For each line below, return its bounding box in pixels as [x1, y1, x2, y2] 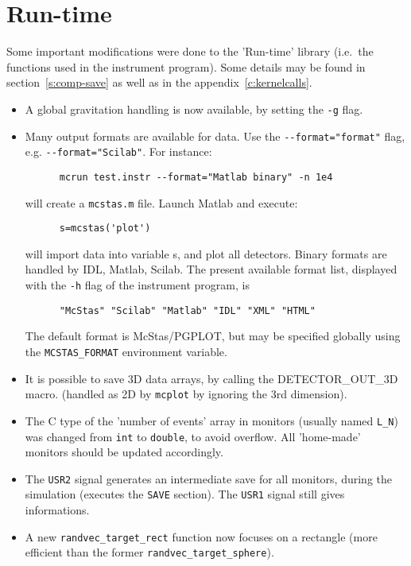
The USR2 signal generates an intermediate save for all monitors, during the [25, 470, 392, 487]
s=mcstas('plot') [59, 223, 151, 235]
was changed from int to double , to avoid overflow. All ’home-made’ [25, 428, 361, 444]
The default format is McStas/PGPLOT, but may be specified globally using [25, 328, 401, 344]
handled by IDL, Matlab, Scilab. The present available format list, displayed [25, 261, 397, 277]
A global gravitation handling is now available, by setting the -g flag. [25, 100, 363, 117]
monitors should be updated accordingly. [25, 444, 223, 460]
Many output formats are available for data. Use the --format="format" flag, [25, 127, 405, 144]
